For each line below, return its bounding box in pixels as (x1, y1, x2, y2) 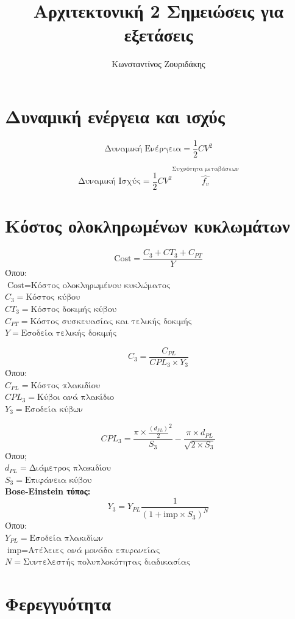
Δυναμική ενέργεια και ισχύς (5, 103, 225, 128)
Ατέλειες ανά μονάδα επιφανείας (28, 546, 160, 555)
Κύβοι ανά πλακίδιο (37, 393, 114, 402)
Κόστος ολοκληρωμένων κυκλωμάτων (5, 213, 290, 238)
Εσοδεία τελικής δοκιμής (21, 329, 117, 338)
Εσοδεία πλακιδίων (29, 534, 103, 543)
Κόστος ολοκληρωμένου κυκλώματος (30, 281, 171, 290)
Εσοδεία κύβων (24, 405, 84, 414)
